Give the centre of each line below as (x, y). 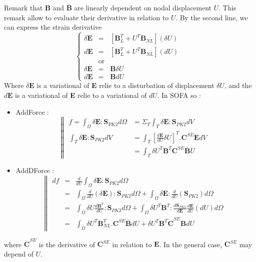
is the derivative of (67, 244)
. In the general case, (191, 244)
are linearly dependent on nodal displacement (143, 7)
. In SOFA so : (179, 95)
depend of (19, 254)
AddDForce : (35, 170)
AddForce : (32, 111)
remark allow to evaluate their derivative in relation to (86, 17)
